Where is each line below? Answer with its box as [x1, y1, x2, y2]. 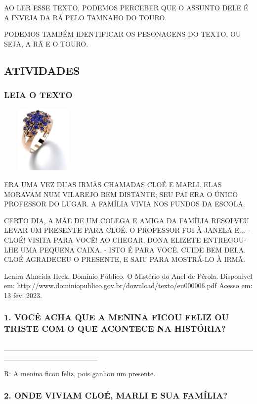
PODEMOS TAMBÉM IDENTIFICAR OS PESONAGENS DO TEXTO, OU [4, 29, 241, 39]
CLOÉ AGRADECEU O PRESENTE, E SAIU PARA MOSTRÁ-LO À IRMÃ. [4, 254, 245, 264]
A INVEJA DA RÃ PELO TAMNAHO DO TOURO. [4, 12, 167, 22]
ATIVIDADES [4, 62, 80, 78]
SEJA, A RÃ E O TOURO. [4, 38, 88, 49]
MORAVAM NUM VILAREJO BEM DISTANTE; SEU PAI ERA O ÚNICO [4, 189, 238, 199]
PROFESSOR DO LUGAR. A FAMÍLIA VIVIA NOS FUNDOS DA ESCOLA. [4, 199, 245, 209]
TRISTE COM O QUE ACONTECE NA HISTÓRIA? [4, 322, 226, 335]
